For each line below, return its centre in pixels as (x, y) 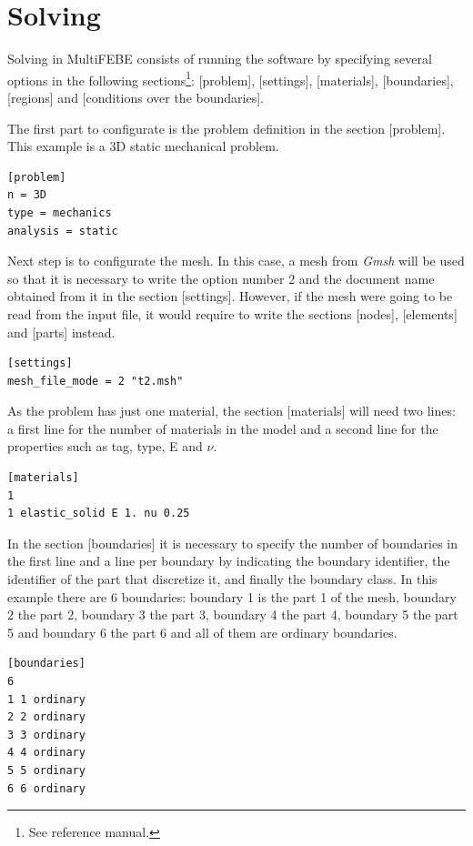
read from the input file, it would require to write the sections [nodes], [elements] (232, 313)
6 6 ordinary (46, 788)
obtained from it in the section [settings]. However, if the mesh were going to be (230, 296)
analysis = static (63, 231)
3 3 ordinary (46, 735)
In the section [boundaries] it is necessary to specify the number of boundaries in (232, 543)
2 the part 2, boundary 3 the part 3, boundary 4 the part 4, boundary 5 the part (233, 614)
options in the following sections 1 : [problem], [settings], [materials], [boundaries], (231, 78)
